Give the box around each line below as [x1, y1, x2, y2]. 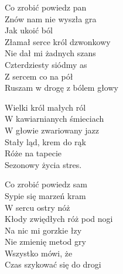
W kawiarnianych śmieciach [5, 112, 104, 125]
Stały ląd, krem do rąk [5, 135, 86, 148]
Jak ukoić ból [5, 24, 53, 36]
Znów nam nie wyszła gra [5, 12, 97, 25]
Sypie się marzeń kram [5, 189, 86, 201]
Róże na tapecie [5, 147, 62, 159]
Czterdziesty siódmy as [5, 58, 87, 70]
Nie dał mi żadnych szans [5, 47, 96, 59]
